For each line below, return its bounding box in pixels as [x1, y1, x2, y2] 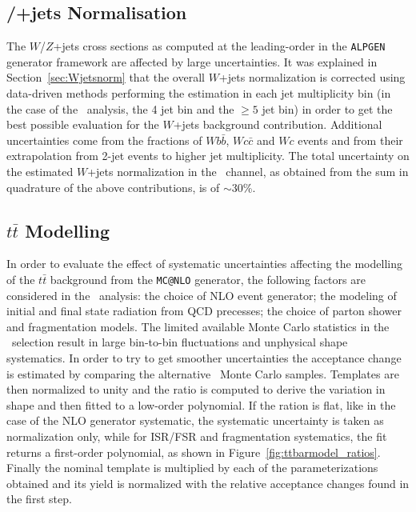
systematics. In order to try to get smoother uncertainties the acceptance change [6, 350, 402, 366]
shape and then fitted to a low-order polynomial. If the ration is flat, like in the [6, 396, 396, 413]
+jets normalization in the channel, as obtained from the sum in [87, 163, 409, 180]
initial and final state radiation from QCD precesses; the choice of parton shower [6, 302, 402, 319]
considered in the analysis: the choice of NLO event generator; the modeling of [6, 286, 397, 303]
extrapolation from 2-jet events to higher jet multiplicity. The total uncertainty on [6, 147, 410, 164]
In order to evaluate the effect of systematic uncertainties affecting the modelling [6, 255, 402, 272]
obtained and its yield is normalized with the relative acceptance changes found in [6, 474, 410, 491]
